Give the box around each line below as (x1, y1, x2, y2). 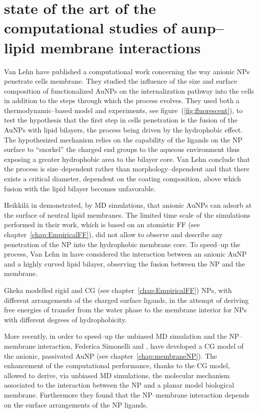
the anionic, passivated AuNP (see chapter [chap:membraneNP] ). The (4, 350, 217, 361)
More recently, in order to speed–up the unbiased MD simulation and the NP (4, 331, 239, 341)
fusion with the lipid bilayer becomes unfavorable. (4, 183, 156, 193)
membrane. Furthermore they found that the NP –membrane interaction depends (4, 389, 250, 400)
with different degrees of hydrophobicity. (4, 314, 127, 324)
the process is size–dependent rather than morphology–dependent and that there (4, 163, 250, 174)
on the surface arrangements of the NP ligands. (4, 399, 148, 410)
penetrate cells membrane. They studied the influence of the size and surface (4, 76, 237, 86)
